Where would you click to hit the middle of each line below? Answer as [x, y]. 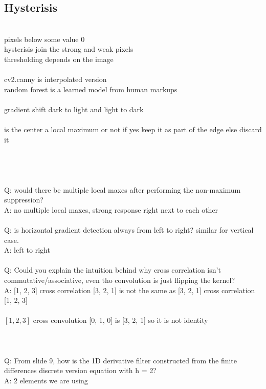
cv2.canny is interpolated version [56, 79]
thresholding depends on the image [59, 59]
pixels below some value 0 [45, 39]
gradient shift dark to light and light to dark [74, 109]
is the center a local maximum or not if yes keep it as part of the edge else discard [133, 129]
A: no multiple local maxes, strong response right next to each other [111, 209]
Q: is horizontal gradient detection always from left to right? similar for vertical [129, 230]
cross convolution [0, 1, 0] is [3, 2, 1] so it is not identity [120, 320]
